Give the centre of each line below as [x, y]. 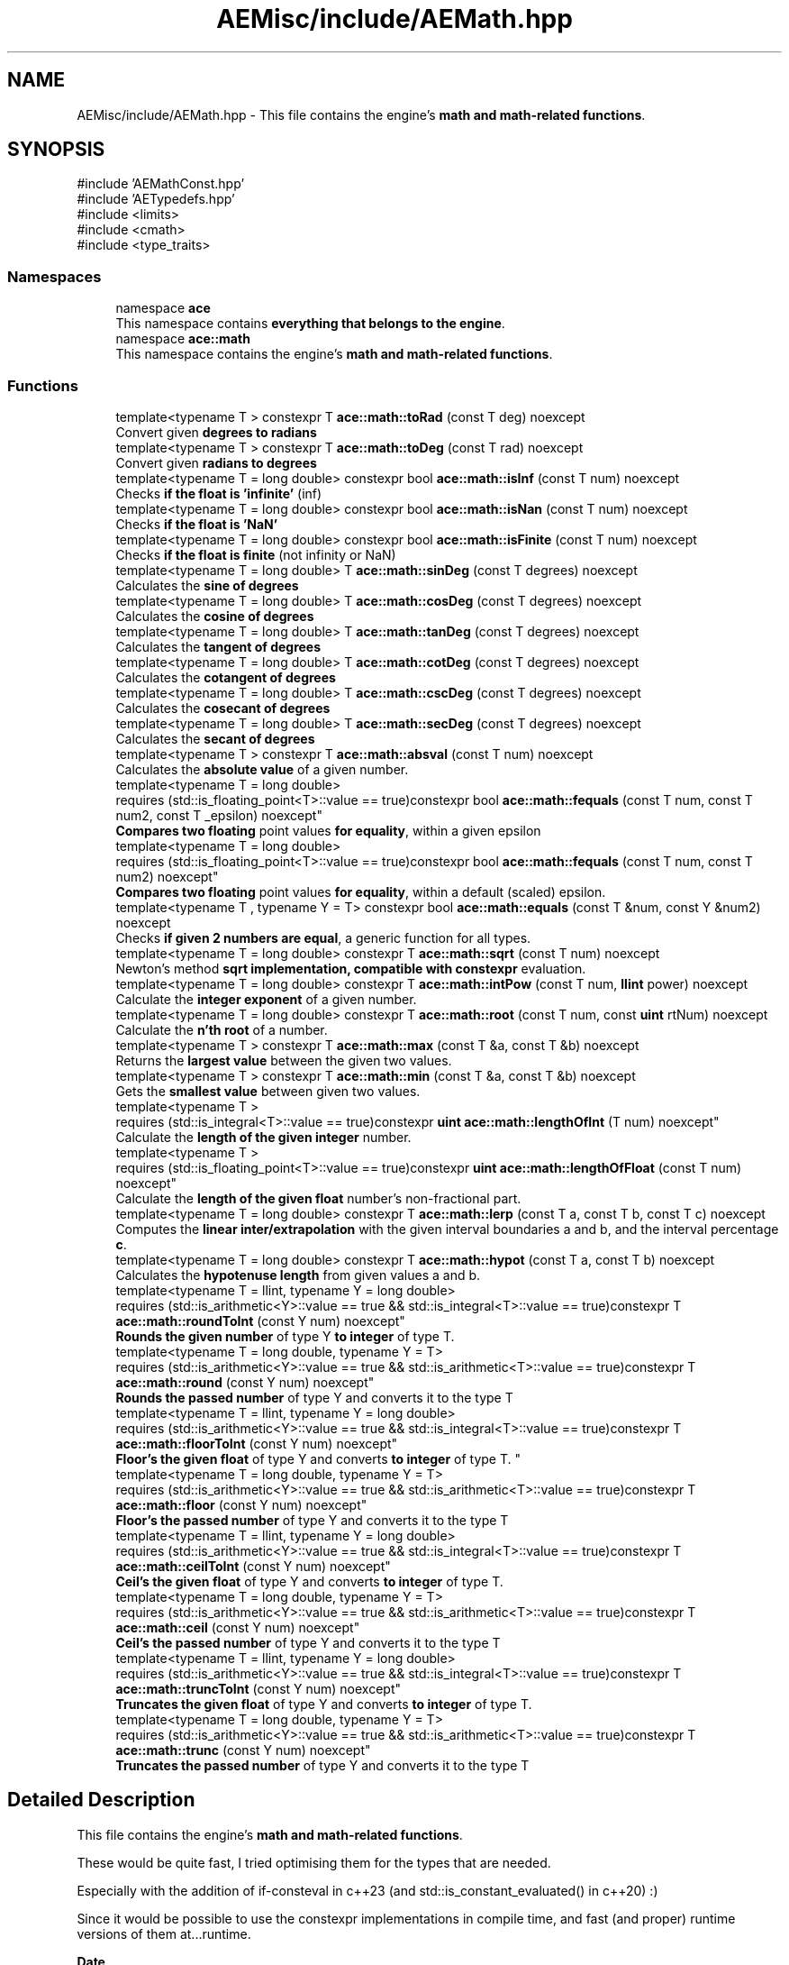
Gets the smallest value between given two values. [268, 1091]
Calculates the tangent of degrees [218, 646]
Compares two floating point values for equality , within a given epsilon [328, 830]
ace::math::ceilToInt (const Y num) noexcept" [253, 1566]
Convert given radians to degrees [216, 462]
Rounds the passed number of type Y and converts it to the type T [314, 1397]
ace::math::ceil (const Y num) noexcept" [238, 1627]
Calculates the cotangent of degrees [226, 677]
